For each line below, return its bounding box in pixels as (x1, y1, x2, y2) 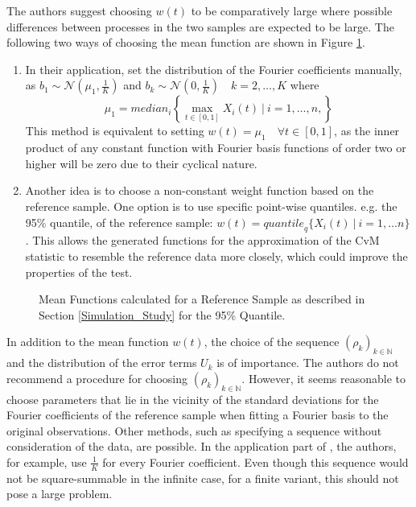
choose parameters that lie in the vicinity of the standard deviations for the (6, 390, 379, 407)
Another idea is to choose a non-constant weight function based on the (25, 182, 374, 199)
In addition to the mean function (6, 333, 169, 350)
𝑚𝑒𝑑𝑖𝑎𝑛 (130, 103, 169, 115)
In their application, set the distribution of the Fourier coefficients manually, (25, 60, 402, 77)
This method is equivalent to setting (25, 122, 204, 139)
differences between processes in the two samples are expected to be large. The (6, 18, 394, 35)
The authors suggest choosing (6, 2, 152, 19)
